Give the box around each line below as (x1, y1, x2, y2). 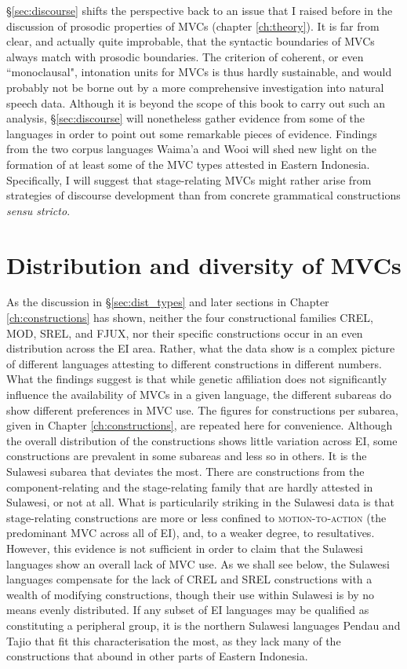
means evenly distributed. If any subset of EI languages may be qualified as (6, 601, 369, 618)
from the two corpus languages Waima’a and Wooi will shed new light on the (6, 141, 377, 157)
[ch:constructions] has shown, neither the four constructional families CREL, (6, 309, 373, 326)
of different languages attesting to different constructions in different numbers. (6, 355, 382, 371)
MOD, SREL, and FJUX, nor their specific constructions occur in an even (6, 324, 363, 341)
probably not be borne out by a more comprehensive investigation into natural (6, 79, 384, 95)
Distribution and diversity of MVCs (6, 248, 402, 280)
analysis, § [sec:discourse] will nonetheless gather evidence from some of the (6, 110, 365, 126)
